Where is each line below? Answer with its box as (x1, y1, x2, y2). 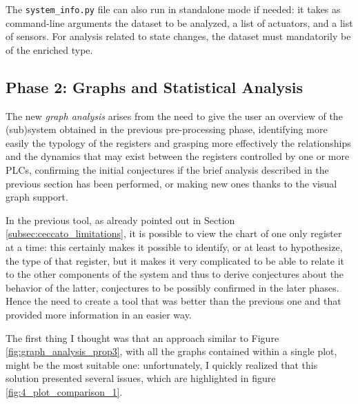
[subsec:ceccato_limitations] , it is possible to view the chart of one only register (6, 226, 342, 241)
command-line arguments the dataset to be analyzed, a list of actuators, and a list (6, 15, 353, 30)
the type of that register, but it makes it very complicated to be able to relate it (6, 253, 345, 267)
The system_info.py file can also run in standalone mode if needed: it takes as (6, 2, 341, 16)
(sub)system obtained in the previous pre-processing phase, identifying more (6, 122, 328, 137)
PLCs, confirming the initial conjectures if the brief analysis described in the (6, 163, 329, 177)
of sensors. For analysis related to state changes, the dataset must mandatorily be (6, 29, 351, 43)
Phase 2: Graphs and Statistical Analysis (6, 76, 303, 97)
